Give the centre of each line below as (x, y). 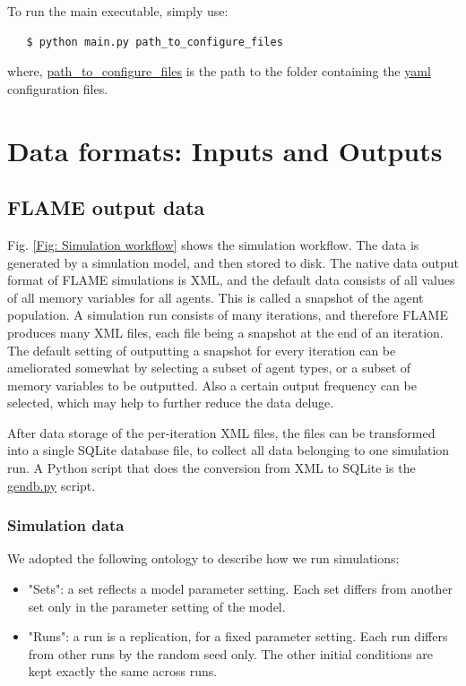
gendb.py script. (52, 485)
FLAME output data (106, 207)
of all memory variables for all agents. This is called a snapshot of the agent (216, 297)
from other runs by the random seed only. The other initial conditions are (231, 653)
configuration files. (58, 88)
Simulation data (66, 525)
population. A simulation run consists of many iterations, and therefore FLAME (228, 315)
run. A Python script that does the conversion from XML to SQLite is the (211, 468)
